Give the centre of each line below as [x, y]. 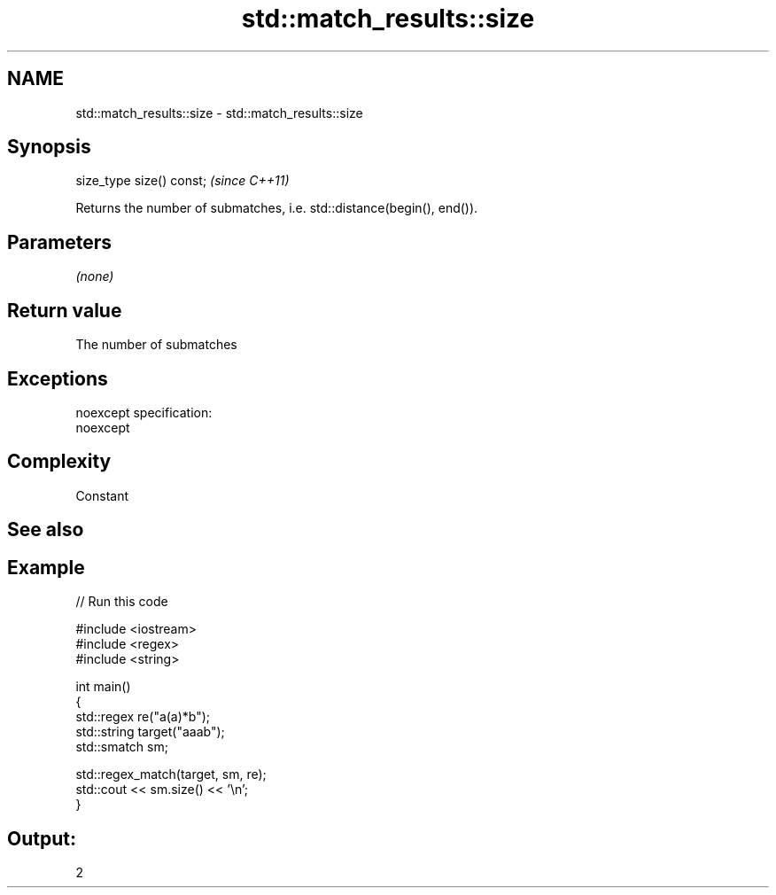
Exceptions [58, 378]
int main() [103, 687]
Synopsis [49, 147]
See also [46, 530]
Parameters [59, 242]
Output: [42, 838]
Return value [65, 310]
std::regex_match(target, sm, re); [171, 774]
